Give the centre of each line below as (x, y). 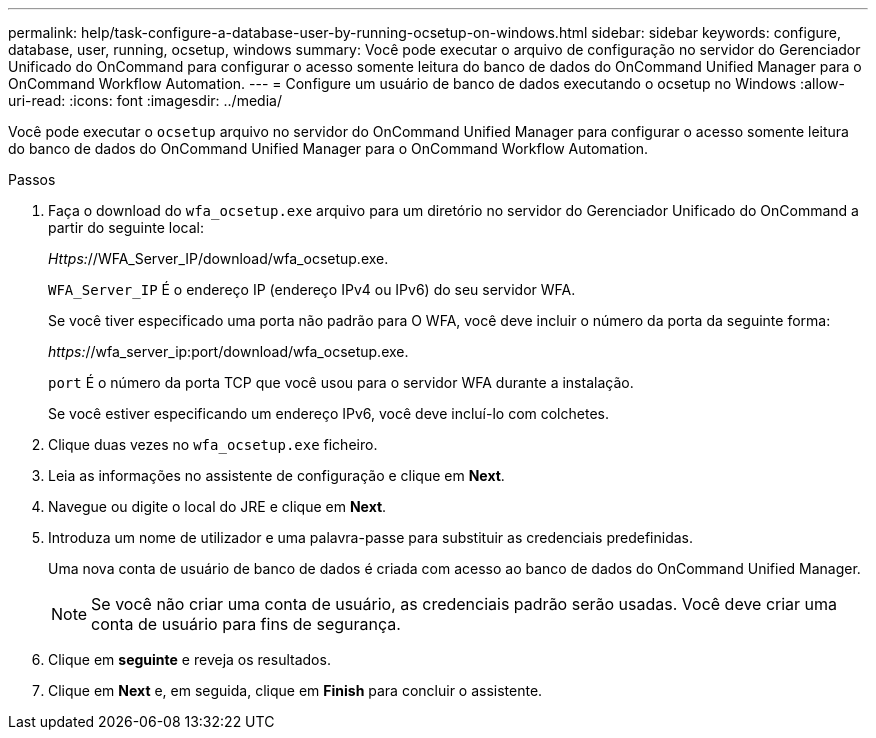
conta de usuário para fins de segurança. (246, 624)
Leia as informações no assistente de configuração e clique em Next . (276, 475)
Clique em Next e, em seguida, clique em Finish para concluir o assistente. (295, 690)
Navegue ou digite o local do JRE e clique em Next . (217, 506)
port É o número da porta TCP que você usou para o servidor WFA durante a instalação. (341, 382)
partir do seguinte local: (126, 227)
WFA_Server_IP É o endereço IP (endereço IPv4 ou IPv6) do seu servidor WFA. (312, 289)
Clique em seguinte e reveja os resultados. (189, 659)
